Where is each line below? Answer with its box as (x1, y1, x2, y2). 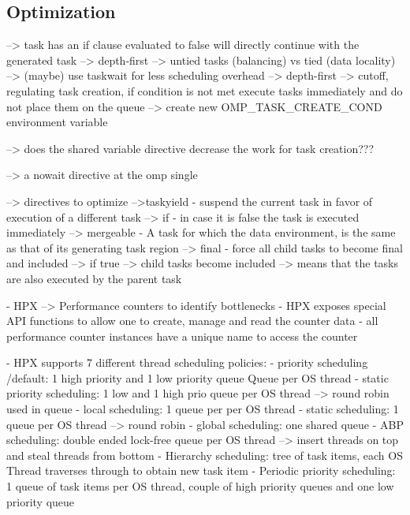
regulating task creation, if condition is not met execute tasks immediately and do (6, 82, 403, 99)
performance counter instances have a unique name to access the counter (6, 327, 358, 344)
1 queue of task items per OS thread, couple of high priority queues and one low (6, 478, 394, 494)
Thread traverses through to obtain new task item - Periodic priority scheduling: (6, 462, 396, 479)
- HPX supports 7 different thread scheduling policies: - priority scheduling (6, 354, 368, 371)
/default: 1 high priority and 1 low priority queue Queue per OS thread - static (6, 369, 389, 386)
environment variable (6, 114, 108, 130)
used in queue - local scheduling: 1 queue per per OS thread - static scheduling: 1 (6, 401, 399, 417)
